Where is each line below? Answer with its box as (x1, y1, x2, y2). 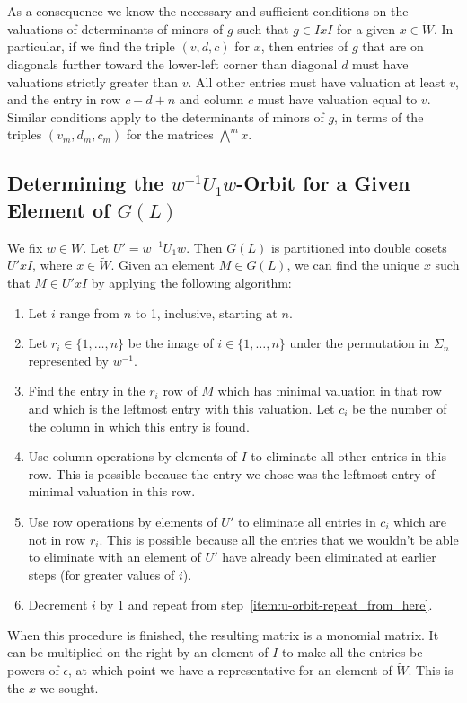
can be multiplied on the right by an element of (7, 643, 269, 662)
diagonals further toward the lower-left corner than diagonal (7, 55, 338, 73)
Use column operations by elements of (28, 447, 237, 466)
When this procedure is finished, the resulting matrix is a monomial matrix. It (7, 625, 439, 644)
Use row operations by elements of (28, 512, 217, 530)
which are (393, 512, 446, 530)
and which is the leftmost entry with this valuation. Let (28, 398, 335, 417)
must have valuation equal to (257, 90, 418, 109)
